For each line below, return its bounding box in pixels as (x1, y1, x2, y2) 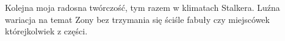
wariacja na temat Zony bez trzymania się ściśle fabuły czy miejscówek (5, 13, 270, 25)
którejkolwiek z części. (5, 25, 88, 37)
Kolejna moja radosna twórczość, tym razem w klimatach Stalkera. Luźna (5, 1, 280, 13)
